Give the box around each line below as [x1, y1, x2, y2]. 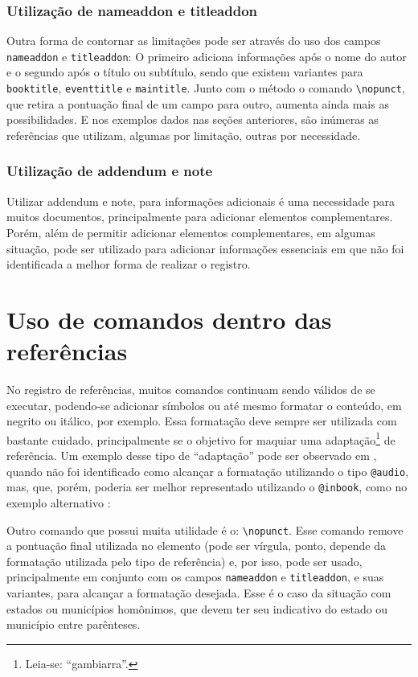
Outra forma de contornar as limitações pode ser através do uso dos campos [6, 32, 381, 49]
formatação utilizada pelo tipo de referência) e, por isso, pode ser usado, [6, 552, 363, 569]
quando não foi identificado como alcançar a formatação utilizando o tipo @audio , [6, 462, 409, 479]
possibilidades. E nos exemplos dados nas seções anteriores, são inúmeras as [6, 111, 379, 128]
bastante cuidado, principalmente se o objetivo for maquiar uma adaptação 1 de [6, 429, 395, 448]
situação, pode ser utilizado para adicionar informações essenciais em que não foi [6, 240, 404, 256]
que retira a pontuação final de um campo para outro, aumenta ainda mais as [6, 95, 389, 112]
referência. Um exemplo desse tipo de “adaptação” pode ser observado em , [6, 447, 377, 464]
